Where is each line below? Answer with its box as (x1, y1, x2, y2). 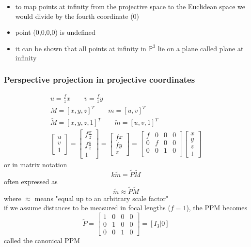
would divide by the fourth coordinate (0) (15, 11, 140, 21)
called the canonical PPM (4, 235, 80, 245)
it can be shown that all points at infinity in (15, 43, 146, 53)
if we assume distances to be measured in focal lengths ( (4, 203, 171, 213)
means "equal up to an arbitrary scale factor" (34, 193, 169, 203)
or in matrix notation (4, 159, 67, 169)
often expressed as (4, 176, 58, 186)
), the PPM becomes (186, 203, 248, 213)
